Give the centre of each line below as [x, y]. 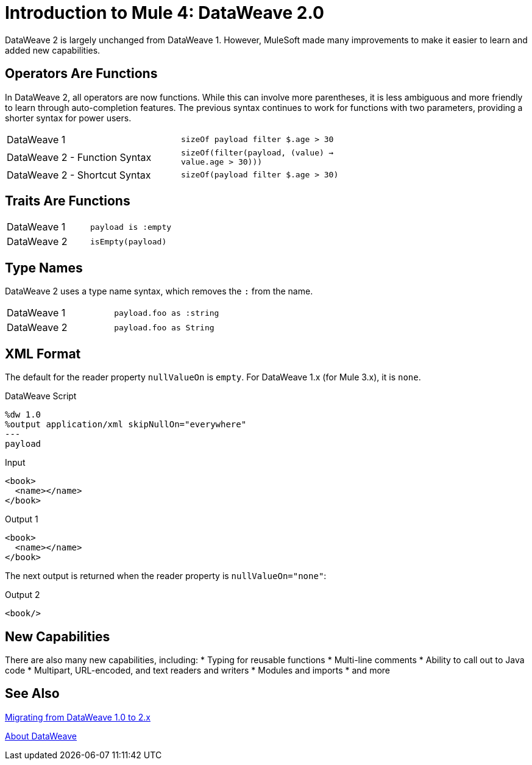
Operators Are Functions [81, 74]
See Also [32, 694]
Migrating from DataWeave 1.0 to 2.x [78, 717]
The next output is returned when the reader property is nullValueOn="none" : [166, 576]
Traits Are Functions [68, 201]
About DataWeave [41, 736]
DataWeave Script [41, 396]
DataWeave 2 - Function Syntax [79, 157]
